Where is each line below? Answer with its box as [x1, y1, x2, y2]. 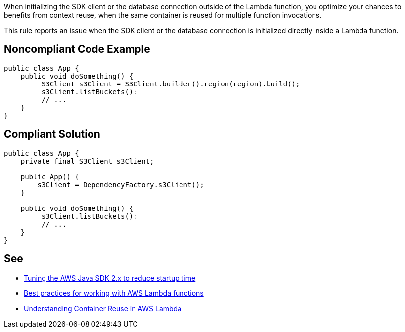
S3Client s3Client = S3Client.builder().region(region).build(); [41, 80, 300, 88]
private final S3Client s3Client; [20, 157, 154, 165]
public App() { [20, 172, 79, 181]
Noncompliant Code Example [4, 43, 150, 56]
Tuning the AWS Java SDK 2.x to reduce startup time [24, 273, 196, 282]
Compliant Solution [4, 128, 100, 141]
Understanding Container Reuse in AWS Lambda [24, 304, 182, 313]
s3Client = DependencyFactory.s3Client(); [37, 180, 204, 189]
